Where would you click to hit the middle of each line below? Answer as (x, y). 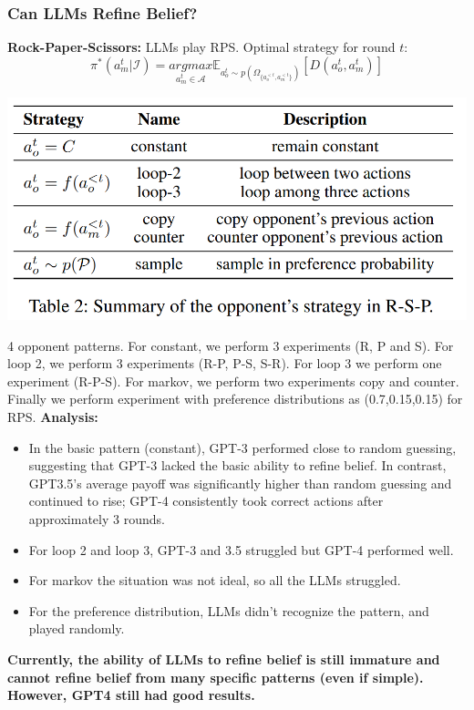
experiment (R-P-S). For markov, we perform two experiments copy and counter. (233, 381)
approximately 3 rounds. (97, 519)
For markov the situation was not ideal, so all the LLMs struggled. (215, 580)
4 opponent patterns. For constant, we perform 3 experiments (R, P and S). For (231, 345)
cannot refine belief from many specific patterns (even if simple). (216, 677)
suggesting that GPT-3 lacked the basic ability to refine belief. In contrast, (237, 465)
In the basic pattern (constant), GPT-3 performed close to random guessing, (242, 447)
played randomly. (77, 628)
